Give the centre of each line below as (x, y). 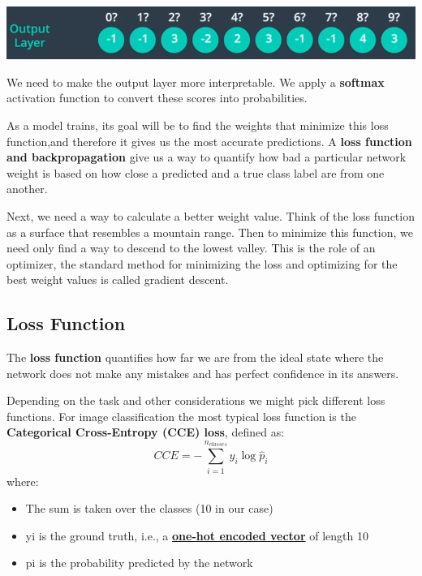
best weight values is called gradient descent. (118, 279)
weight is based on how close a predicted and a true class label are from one (196, 172)
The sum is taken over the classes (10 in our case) (149, 508)
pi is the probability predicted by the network (139, 563)
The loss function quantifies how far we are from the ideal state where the (195, 357)
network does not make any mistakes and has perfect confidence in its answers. (203, 373)
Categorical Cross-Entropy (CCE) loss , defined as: (146, 432)
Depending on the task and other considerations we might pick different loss (196, 400)
